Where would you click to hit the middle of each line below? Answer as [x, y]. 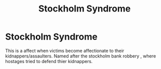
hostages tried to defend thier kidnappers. [49, 61]
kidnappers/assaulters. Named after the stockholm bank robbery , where [80, 56]
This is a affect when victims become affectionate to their [65, 50]
